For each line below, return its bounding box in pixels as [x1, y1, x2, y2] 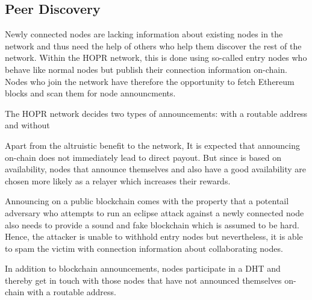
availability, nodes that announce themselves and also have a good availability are [5, 163, 307, 175]
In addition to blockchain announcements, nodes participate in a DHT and [5, 262, 281, 275]
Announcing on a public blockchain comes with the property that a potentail [5, 195, 289, 207]
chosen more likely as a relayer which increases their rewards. [5, 174, 231, 187]
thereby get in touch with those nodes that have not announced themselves [5, 273, 282, 286]
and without [5, 119, 50, 131]
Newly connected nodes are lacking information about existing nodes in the [5, 28, 283, 40]
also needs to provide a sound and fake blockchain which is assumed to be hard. [5, 218, 299, 231]
